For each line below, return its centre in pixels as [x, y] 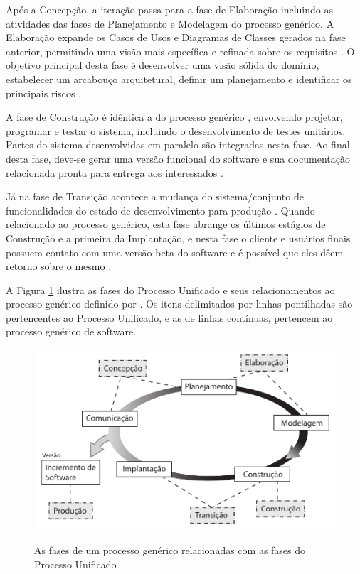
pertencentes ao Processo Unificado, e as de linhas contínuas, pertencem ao [169, 317]
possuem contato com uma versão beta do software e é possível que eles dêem [175, 252]
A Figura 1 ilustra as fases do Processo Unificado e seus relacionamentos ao [170, 289]
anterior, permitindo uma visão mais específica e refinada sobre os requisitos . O [180, 51]
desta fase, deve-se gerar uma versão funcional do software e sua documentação [178, 158]
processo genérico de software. [71, 331]
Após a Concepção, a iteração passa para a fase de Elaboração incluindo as [169, 9]
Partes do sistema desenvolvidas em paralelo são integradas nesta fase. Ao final [178, 145]
